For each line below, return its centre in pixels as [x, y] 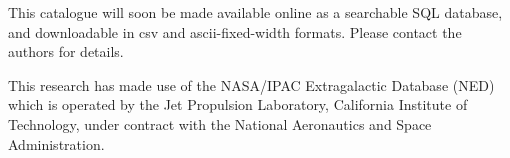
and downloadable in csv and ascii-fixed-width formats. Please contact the [235, 31]
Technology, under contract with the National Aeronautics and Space [220, 123]
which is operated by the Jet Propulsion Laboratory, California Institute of [238, 104]
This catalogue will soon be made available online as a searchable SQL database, [255, 12]
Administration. [56, 143]
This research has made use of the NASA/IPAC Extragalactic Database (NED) [251, 84]
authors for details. [66, 51]
